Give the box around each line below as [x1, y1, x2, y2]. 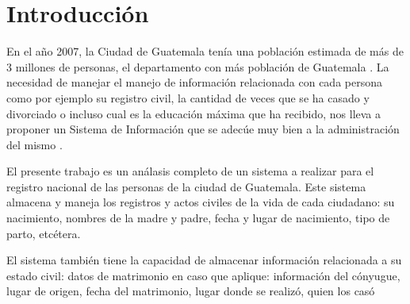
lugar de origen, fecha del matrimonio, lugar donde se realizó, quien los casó [6, 283, 375, 299]
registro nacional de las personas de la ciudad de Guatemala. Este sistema [6, 178, 366, 194]
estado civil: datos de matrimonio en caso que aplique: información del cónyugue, [6, 267, 400, 283]
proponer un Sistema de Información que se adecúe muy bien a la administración [6, 121, 400, 137]
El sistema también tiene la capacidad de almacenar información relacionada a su [6, 252, 402, 268]
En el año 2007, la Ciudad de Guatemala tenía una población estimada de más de [6, 43, 404, 60]
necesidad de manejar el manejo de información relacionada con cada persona [6, 74, 382, 90]
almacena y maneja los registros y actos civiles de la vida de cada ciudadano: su [6, 194, 395, 210]
